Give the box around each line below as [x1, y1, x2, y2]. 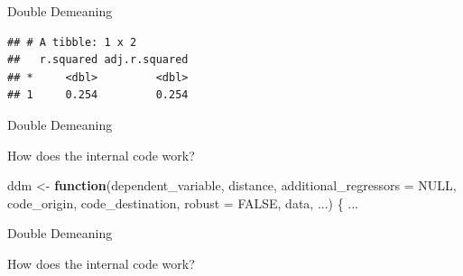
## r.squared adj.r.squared [7, 53, 189, 67]
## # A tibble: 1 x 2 [7, 35, 137, 49]
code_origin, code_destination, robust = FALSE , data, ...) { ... [7, 193, 359, 212]
